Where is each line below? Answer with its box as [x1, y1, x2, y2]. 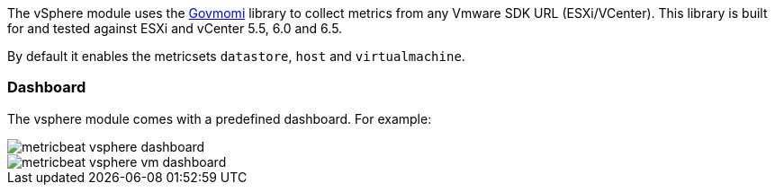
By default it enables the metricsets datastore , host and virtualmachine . [7, 48, 465, 64]
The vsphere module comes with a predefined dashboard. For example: [7, 110, 432, 127]
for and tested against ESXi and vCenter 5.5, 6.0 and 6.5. [7, 21, 343, 36]
